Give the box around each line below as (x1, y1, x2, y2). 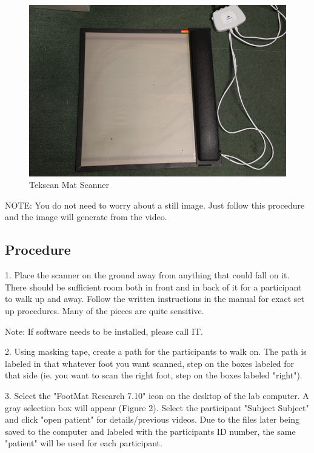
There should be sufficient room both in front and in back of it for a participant (5, 280, 302, 293)
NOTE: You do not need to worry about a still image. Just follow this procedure (5, 198, 305, 211)
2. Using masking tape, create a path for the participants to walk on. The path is (5, 345, 307, 358)
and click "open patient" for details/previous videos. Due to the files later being (5, 413, 299, 426)
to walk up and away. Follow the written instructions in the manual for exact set (5, 292, 305, 305)
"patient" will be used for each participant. (5, 437, 162, 449)
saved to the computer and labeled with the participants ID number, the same (5, 424, 296, 437)
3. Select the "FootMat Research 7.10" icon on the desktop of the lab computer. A (5, 389, 309, 401)
